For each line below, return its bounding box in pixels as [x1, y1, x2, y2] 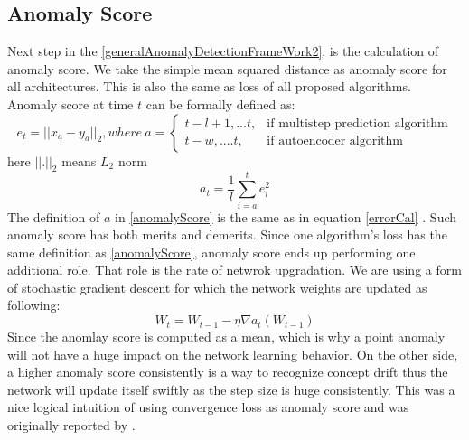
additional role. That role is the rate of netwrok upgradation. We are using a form [7, 260, 462, 279]
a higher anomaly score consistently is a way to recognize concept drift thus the [7, 362, 448, 381]
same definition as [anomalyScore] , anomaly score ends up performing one [7, 242, 416, 261]
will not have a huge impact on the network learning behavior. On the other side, [7, 344, 458, 363]
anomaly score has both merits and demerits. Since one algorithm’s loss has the [7, 225, 447, 244]
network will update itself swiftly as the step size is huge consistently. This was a [7, 379, 455, 398]
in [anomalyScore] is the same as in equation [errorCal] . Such [115, 207, 457, 226]
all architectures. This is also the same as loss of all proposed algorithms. [7, 77, 411, 96]
